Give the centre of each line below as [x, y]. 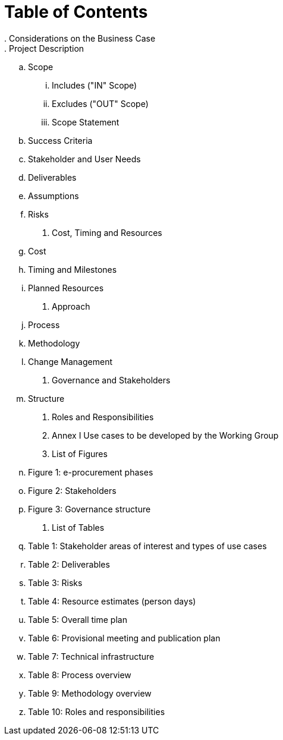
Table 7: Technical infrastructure [91, 656]
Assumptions [54, 196]
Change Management [70, 361]
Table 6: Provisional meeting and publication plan [124, 638]
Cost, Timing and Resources [107, 232]
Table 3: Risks [55, 582]
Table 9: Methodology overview [90, 693]
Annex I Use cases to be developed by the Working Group [165, 435]
